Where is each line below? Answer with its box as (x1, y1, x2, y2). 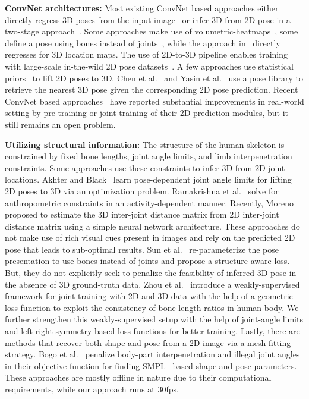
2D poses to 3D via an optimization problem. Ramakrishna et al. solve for (5, 184, 279, 197)
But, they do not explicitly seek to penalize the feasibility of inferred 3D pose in (5, 266, 297, 279)
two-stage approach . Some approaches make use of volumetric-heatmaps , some (5, 25, 298, 37)
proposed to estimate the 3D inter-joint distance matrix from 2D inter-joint (5, 208, 279, 221)
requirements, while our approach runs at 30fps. (5, 383, 179, 395)
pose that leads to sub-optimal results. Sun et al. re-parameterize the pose (5, 243, 279, 255)
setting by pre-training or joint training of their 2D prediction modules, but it (5, 106, 289, 119)
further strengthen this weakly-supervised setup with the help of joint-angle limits (5, 313, 303, 325)
